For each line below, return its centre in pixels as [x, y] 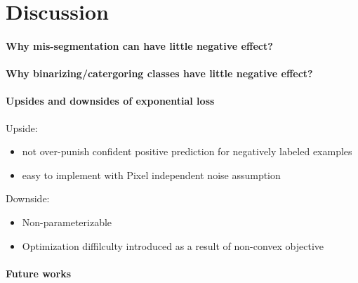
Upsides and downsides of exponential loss [110, 101]
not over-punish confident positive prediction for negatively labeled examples [187, 151]
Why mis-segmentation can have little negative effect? [139, 45]
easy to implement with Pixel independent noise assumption [151, 175]
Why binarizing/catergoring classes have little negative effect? [159, 73]
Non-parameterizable [67, 222]
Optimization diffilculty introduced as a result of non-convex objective [173, 245]
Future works [39, 273]
